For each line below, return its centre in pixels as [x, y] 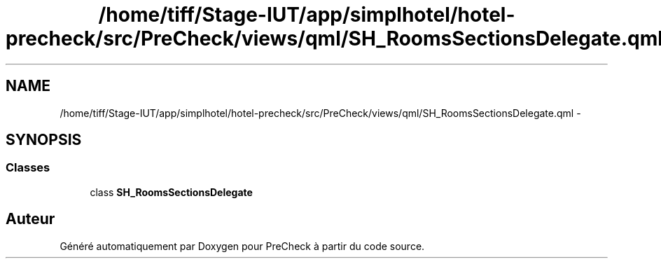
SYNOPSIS [44, 140]
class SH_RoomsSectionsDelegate [171, 192]
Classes [28, 168]
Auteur [30, 219]
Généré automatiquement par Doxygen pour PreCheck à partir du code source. [242, 246]
